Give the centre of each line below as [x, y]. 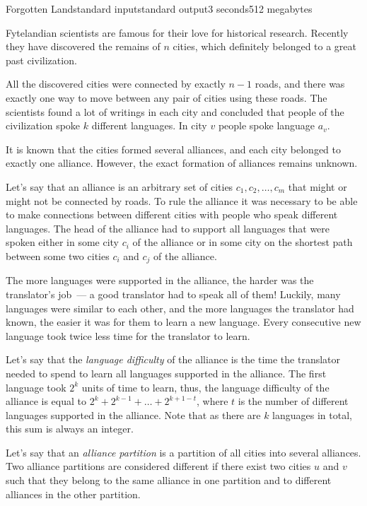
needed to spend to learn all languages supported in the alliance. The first [166, 373]
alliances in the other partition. [73, 494]
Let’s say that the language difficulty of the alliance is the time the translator [173, 359]
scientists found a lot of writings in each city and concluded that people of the [175, 111]
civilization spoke [43, 125]
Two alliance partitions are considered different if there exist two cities [158, 466]
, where [212, 401]
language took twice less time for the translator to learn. [128, 335]
